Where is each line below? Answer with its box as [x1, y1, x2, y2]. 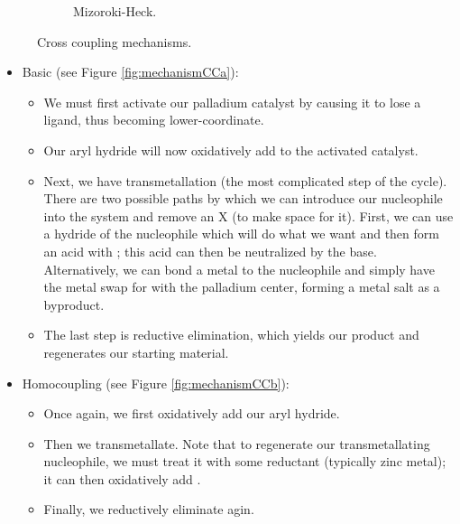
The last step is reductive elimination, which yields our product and [43, 325, 419, 344]
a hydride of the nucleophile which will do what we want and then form [43, 224, 439, 243]
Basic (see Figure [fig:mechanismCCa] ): [22, 62, 239, 81]
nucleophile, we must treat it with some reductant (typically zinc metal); [43, 452, 446, 471]
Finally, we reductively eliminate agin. [43, 500, 254, 519]
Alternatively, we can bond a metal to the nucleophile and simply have [43, 259, 435, 278]
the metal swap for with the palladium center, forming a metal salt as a [43, 277, 440, 296]
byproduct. [43, 295, 105, 313]
